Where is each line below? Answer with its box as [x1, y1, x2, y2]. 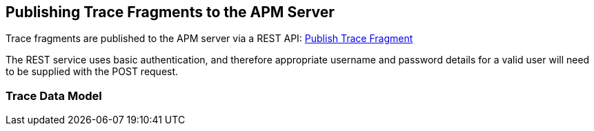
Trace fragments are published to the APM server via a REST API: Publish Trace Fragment [6, 32, 413, 45]
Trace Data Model [6, 88, 102, 103]
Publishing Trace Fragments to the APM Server [6, 3, 335, 21]
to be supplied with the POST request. [6, 65, 179, 78]
